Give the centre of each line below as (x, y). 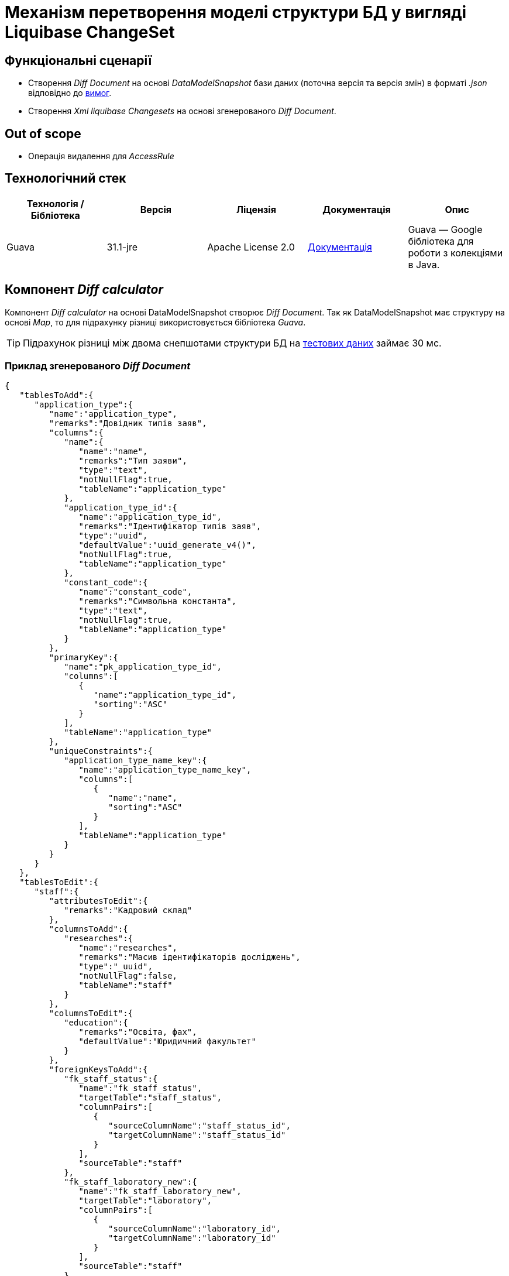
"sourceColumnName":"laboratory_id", (195, 1229)
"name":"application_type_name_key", (165, 770)
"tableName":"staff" (125, 985)
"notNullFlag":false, (128, 976)
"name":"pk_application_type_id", (143, 667)
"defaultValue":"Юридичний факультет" (167, 1042)
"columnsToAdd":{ (88, 929)
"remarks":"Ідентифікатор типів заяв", (170, 526)
